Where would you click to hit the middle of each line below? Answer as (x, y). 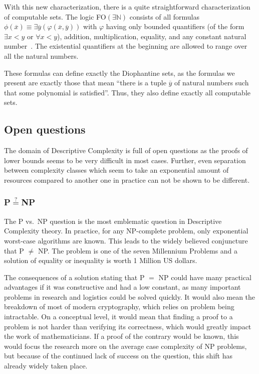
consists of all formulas (164, 16)
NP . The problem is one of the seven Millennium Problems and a (138, 250)
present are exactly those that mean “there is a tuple (85, 83)
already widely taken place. (46, 366)
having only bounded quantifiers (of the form (175, 26)
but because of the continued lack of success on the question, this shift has (118, 356)
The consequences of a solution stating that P (74, 277)
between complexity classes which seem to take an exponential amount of (116, 170)
